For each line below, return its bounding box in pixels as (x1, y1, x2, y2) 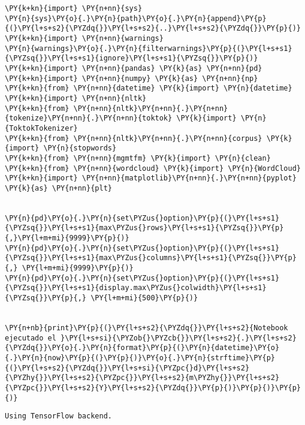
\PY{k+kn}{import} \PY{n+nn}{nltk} (5, 94, 147, 103)
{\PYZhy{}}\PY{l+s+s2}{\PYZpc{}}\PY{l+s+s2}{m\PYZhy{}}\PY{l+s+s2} (5, 373, 280, 382)
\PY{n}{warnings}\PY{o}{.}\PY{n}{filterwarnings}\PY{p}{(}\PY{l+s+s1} (5, 44, 292, 53)
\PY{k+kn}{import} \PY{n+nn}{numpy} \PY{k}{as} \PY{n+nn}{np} (5, 74, 258, 83)
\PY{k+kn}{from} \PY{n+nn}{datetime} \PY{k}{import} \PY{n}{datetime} (5, 84, 292, 93)
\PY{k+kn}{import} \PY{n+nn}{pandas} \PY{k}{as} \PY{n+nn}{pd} (5, 64, 262, 73)
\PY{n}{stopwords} (43, 144, 117, 153)
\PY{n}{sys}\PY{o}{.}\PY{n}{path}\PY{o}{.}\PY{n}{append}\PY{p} (5, 14, 267, 23)
